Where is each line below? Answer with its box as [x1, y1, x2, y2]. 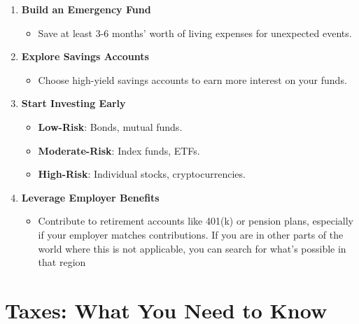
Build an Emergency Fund [21, 2, 151, 16]
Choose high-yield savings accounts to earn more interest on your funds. [38, 72, 347, 87]
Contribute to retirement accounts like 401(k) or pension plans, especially [38, 213, 353, 228]
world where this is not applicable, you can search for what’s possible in [38, 241, 346, 255]
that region [38, 255, 86, 269]
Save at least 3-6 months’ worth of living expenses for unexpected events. [38, 25, 352, 40]
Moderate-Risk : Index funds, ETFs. [38, 143, 200, 157]
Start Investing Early [21, 96, 126, 111]
